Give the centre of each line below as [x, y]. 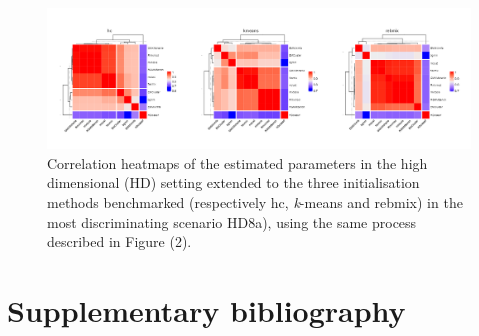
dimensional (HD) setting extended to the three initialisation [233, 182]
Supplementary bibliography [206, 309]
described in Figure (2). [119, 241]
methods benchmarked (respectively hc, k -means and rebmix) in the [255, 201]
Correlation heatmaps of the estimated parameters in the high [237, 162]
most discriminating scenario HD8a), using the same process [232, 221]
